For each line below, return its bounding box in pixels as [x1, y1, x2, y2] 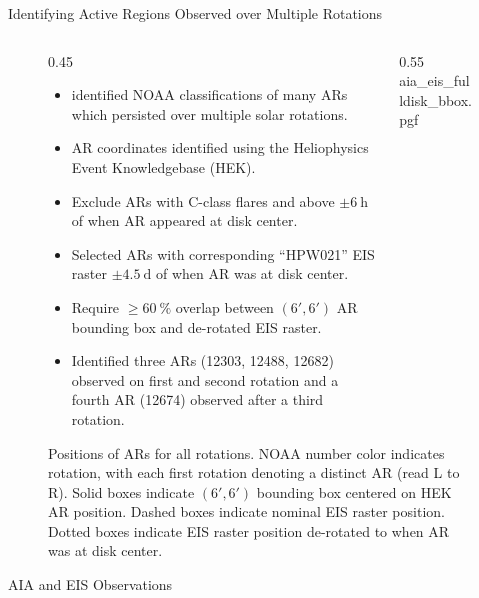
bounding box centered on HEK [256, 481, 452, 502]
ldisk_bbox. [399, 89, 473, 110]
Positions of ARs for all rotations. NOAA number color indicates [48, 442, 445, 463]
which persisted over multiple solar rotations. [71, 103, 348, 124]
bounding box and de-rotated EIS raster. [71, 316, 322, 337]
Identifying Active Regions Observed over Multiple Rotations [8, 3, 383, 23]
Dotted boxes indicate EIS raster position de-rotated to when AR [48, 520, 450, 541]
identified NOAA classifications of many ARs [71, 84, 348, 105]
